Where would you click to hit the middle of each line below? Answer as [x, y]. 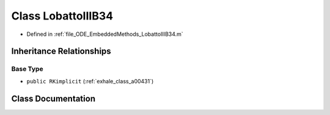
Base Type [27, 69]
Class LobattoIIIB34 [62, 16]
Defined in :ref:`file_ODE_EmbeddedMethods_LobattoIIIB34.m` [105, 34]
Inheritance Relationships [61, 51]
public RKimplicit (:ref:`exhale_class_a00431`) [90, 81]
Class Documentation [53, 98]
